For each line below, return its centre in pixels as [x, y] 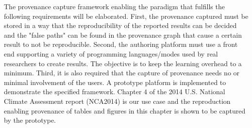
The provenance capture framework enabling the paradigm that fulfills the [114, 6]
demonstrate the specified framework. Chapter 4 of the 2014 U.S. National [115, 92]
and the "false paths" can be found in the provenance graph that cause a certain [123, 35]
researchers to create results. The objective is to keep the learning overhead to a [123, 63]
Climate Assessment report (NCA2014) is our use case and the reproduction [117, 101]
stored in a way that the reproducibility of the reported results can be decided [120, 25]
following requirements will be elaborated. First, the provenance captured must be [126, 16]
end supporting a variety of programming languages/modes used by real [111, 53]
